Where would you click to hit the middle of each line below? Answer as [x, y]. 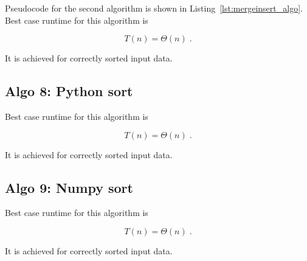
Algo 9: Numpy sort [69, 187]
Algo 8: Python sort [69, 91]
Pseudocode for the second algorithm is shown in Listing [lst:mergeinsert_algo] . [154, 8]
